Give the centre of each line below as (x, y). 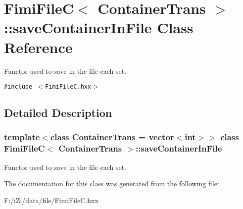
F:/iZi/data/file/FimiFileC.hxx (51, 200)
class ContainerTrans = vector (112, 137)
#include (18, 87)
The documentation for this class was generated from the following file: (112, 183)
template (22, 137)
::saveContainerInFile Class (99, 27)
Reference (38, 47)
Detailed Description (58, 113)
